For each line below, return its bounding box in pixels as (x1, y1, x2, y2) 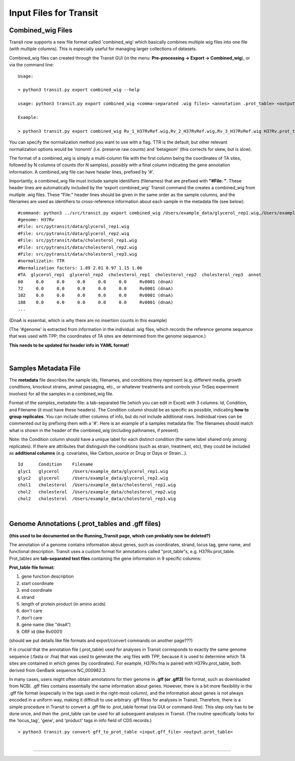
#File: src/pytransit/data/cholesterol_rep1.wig (18, 237, 137, 243)
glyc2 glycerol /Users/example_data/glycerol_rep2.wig (18, 475, 168, 481)
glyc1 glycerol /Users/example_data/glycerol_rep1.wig (18, 468, 168, 474)
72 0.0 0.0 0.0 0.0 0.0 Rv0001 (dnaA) (18, 286, 174, 291)
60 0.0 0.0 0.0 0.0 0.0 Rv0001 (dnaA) (18, 279, 174, 285)
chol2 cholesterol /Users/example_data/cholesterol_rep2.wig (18, 489, 177, 495)
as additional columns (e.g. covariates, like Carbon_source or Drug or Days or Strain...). (9, 450, 188, 456)
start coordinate (21, 580, 54, 586)
